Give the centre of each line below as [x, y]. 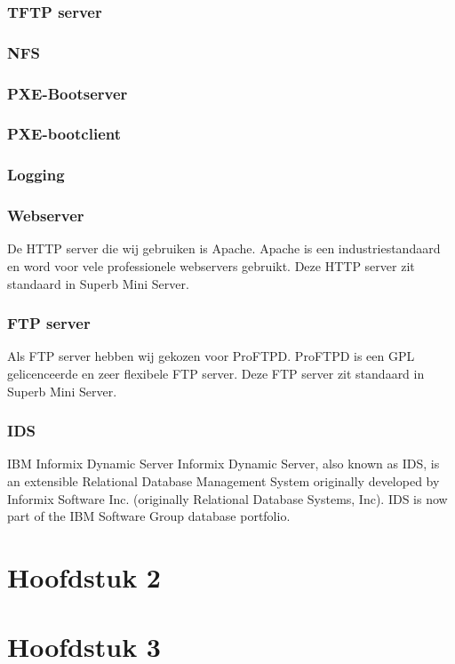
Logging [36, 175]
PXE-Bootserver [68, 93]
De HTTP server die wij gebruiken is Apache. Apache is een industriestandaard [224, 248]
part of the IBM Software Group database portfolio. [149, 516]
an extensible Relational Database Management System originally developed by [224, 481]
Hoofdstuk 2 [84, 577]
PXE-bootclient [64, 134]
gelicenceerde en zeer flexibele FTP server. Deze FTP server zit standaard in [216, 374]
